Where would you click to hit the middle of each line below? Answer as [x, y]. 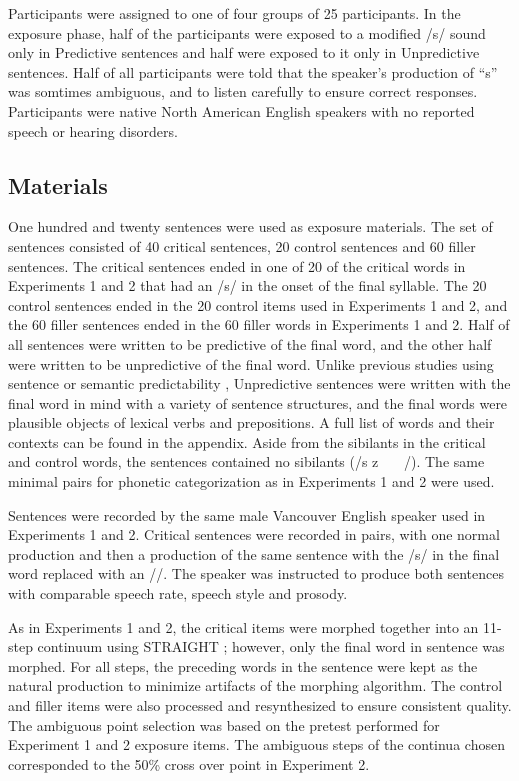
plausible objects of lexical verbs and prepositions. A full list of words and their [251, 422]
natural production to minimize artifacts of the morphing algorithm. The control [255, 685]
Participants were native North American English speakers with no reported [241, 110]
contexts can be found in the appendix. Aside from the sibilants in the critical [247, 441]
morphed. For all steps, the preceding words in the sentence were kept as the [243, 665]
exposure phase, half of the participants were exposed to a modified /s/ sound [247, 32]
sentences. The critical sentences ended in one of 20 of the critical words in [237, 265]
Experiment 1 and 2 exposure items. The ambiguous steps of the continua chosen [256, 744]
